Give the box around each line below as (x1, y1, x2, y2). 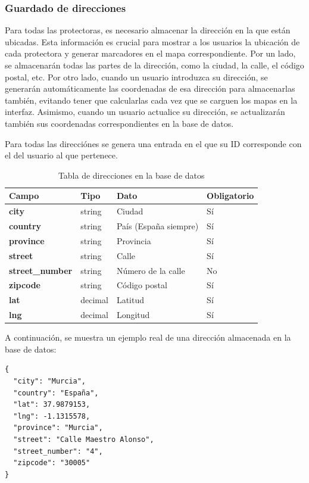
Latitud (116, 294, 145, 306)
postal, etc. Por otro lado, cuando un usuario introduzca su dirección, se (5, 70, 268, 83)
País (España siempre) (116, 220, 199, 232)
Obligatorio (207, 189, 254, 202)
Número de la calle (116, 264, 185, 276)
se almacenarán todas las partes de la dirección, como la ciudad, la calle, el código (5, 59, 304, 71)
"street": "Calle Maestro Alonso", (13, 435, 154, 444)
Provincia (116, 234, 151, 247)
